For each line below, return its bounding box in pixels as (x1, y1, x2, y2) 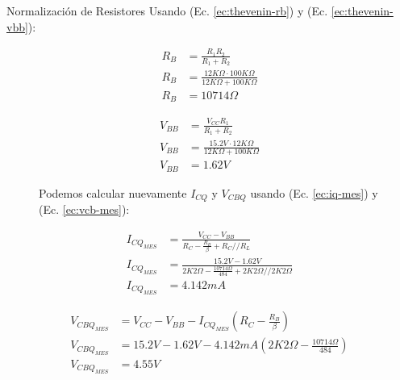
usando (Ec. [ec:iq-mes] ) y (250, 184, 378, 201)
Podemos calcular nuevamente (39, 184, 187, 201)
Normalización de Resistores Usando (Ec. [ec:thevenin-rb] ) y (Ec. (6, 2, 328, 19)
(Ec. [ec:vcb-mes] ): (39, 201, 130, 218)
